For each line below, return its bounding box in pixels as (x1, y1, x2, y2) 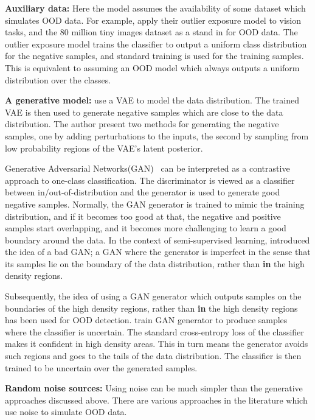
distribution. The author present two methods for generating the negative (5, 117, 279, 130)
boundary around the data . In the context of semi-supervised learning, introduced (5, 233, 310, 246)
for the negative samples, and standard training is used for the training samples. (5, 49, 304, 62)
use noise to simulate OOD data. (5, 405, 127, 418)
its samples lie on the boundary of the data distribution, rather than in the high (5, 257, 305, 270)
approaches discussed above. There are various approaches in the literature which (5, 393, 308, 406)
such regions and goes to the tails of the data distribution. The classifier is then (5, 349, 302, 362)
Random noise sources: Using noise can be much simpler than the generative (5, 382, 303, 394)
